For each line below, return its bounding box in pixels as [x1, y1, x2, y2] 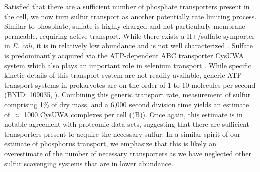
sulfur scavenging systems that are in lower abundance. [4, 158, 173, 168]
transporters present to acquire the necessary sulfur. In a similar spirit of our [4, 128, 241, 139]
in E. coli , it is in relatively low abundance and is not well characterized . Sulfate [4, 40, 253, 51]
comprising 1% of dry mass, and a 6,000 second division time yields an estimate [4, 99, 249, 109]
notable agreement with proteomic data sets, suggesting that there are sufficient [4, 119, 249, 129]
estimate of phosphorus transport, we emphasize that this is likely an [4, 138, 216, 149]
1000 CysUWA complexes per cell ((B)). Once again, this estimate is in [24, 109, 243, 119]
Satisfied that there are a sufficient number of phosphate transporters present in [4, 1, 250, 11]
